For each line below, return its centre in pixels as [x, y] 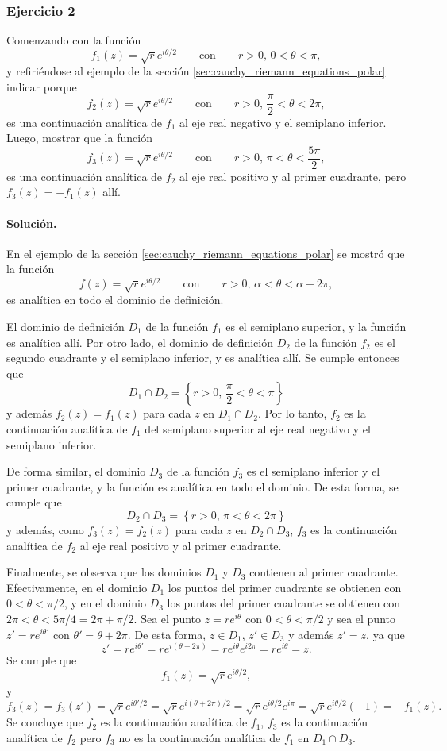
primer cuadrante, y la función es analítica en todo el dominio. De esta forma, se [202, 486]
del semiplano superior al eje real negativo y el [258, 428]
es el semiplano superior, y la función [316, 327]
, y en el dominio [105, 603]
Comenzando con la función [74, 40]
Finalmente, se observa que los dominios [104, 572]
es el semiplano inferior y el [313, 471]
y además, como [45, 529]
